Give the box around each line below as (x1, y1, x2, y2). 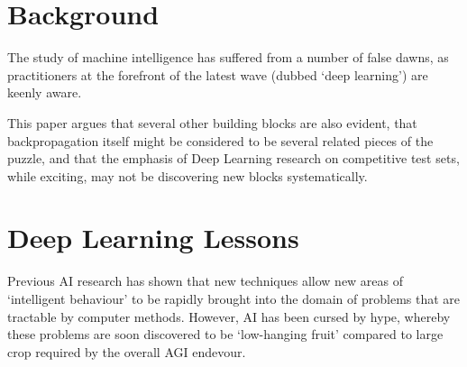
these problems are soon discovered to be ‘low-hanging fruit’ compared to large (7, 325, 444, 344)
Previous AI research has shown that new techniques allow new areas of (7, 271, 404, 290)
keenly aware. (7, 83, 82, 102)
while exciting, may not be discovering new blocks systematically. (7, 166, 368, 185)
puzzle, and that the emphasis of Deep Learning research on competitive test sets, (7, 149, 460, 168)
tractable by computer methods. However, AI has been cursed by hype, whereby (7, 307, 451, 326)
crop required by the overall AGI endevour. (7, 342, 246, 361)
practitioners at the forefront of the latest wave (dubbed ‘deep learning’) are (7, 65, 428, 84)
